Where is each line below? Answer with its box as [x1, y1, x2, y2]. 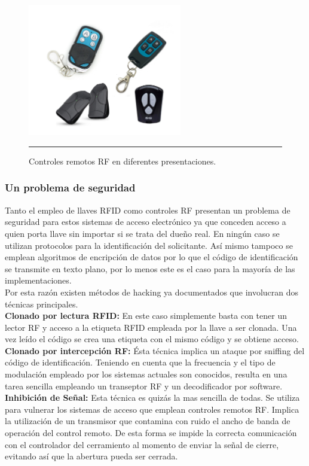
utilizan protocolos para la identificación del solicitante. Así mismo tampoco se [5, 239, 293, 251]
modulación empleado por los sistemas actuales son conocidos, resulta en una [5, 368, 287, 380]
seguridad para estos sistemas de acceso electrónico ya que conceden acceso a [5, 215, 286, 228]
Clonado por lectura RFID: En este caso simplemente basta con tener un [5, 309, 287, 322]
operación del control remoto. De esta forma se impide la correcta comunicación [5, 427, 297, 439]
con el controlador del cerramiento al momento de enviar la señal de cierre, [5, 438, 279, 450]
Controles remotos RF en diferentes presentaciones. [29, 154, 216, 167]
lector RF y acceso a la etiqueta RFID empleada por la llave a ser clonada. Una [5, 321, 297, 333]
